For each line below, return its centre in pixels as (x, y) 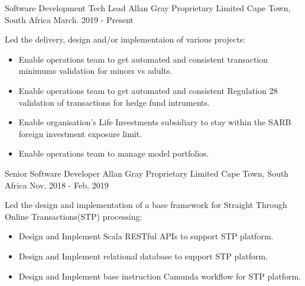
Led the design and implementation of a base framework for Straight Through (146, 205)
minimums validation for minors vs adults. (95, 71)
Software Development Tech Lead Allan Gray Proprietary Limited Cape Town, (148, 8)
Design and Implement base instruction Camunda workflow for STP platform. (160, 276)
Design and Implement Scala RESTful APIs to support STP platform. (146, 236)
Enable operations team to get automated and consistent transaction (143, 59)
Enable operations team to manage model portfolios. (114, 153)
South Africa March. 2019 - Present (69, 19)
